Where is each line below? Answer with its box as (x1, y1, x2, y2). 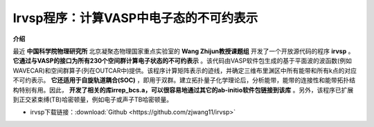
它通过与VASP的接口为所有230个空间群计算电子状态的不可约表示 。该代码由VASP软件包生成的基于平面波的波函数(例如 (12, 57, 353, 65)
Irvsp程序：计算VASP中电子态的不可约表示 (12, 10, 258, 26)
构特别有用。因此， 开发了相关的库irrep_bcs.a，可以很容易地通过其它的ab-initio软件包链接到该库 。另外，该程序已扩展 (12, 86, 354, 94)
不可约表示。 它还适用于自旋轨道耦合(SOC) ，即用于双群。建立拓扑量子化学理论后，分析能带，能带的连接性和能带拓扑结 (12, 76, 356, 84)
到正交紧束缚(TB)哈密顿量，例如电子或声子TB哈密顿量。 (12, 95, 173, 104)
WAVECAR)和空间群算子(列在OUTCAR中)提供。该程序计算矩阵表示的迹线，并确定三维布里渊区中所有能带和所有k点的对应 (12, 66, 357, 75)
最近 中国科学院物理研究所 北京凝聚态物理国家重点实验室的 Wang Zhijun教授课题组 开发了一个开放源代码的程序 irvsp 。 (12, 47, 355, 55)
